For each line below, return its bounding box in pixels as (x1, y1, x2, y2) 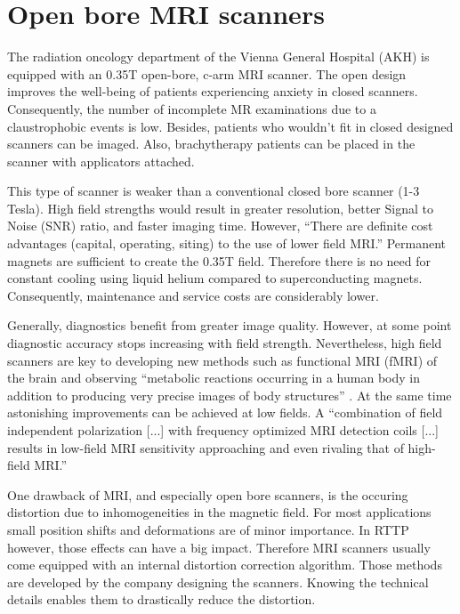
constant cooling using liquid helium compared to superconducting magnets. (7, 269, 423, 287)
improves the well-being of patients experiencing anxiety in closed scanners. (7, 82, 418, 101)
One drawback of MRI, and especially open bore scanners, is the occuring (7, 485, 408, 504)
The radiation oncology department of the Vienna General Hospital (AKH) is (7, 47, 430, 66)
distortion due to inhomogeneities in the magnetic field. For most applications (7, 503, 432, 521)
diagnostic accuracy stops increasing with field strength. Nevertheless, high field (7, 334, 442, 352)
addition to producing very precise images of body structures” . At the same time (7, 385, 452, 404)
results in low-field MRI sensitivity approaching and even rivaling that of (7, 438, 404, 456)
